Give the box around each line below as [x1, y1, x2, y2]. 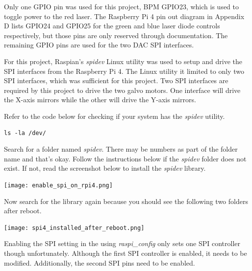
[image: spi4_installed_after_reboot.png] [4, 224, 145, 231]
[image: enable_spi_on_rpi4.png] [4, 181, 113, 189]
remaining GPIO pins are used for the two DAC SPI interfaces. [4, 40, 194, 50]
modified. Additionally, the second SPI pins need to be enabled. [4, 257, 195, 268]
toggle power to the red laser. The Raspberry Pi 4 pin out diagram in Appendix [4, 11, 245, 21]
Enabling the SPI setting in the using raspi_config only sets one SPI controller [4, 238, 240, 248]
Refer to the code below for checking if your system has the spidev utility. [4, 111, 225, 121]
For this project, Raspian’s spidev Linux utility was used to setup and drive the [4, 56, 243, 66]
